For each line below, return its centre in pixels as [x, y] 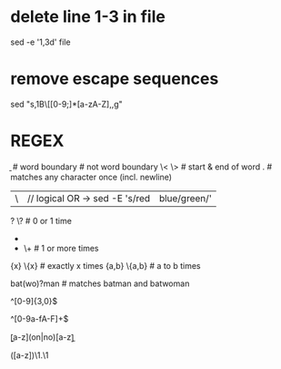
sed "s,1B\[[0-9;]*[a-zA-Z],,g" [67, 104]
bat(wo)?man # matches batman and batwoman [100, 283]
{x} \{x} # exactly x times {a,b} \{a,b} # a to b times [105, 265]
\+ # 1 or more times [61, 248]
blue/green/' [186, 198]
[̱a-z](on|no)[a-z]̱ [42, 337]
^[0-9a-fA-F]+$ [40, 318]
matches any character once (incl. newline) [91, 177]
